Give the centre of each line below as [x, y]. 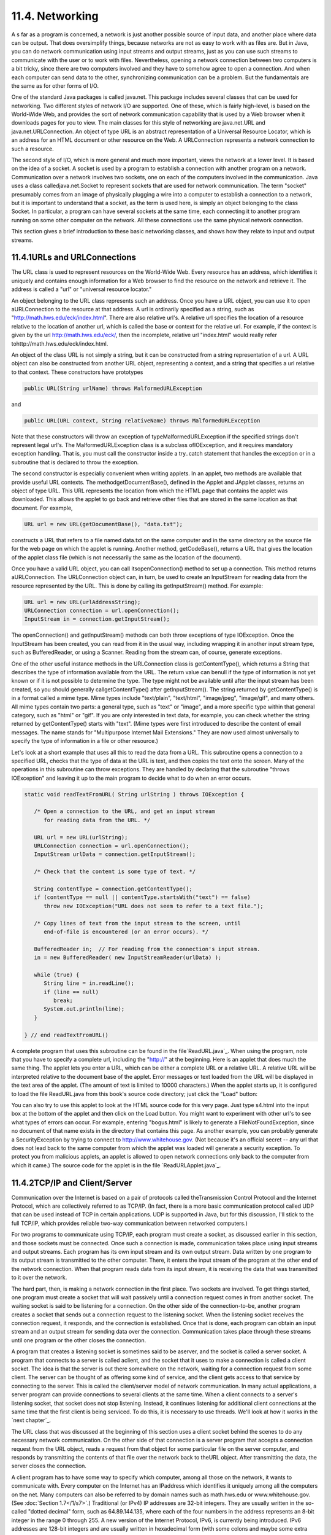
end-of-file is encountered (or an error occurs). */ [126, 931]
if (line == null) [71, 992]
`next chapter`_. [31, 1420]
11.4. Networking [55, 16]
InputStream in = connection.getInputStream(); [97, 619]
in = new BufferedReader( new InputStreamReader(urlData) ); [128, 958]
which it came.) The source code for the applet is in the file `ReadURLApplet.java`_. [116, 1165]
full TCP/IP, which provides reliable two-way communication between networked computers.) [130, 1223]
